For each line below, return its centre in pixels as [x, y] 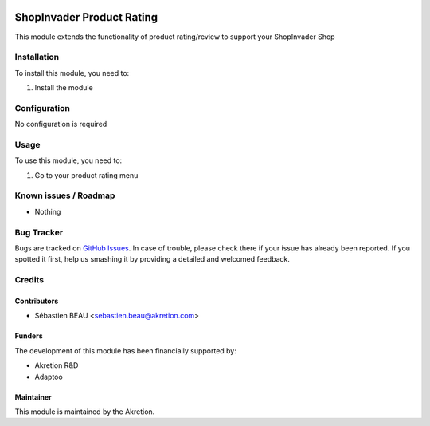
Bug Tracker [39, 232]
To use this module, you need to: [68, 160]
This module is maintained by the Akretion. [85, 412]
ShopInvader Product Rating [86, 17]
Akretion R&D [57, 365]
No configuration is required [61, 124]
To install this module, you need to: [72, 73]
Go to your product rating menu [86, 175]
